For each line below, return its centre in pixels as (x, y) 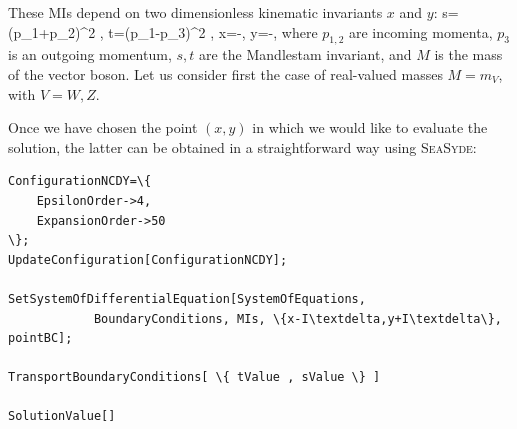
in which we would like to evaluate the (370, 127)
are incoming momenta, (420, 31)
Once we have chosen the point (103, 127)
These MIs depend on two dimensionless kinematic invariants (195, 12)
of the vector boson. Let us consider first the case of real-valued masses (225, 73)
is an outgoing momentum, (90, 54)
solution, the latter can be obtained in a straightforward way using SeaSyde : (242, 146)
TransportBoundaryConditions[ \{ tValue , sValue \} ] (194, 377)
